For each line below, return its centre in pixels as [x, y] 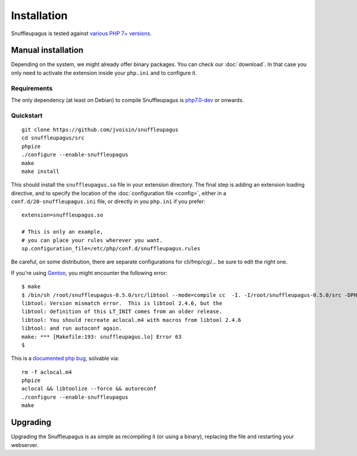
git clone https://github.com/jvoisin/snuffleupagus [100, 129]
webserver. [25, 445]
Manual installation [47, 50]
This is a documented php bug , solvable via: [65, 358]
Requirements [32, 88]
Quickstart [27, 115]
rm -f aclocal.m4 [47, 372]
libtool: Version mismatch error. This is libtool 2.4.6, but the [122, 303]
